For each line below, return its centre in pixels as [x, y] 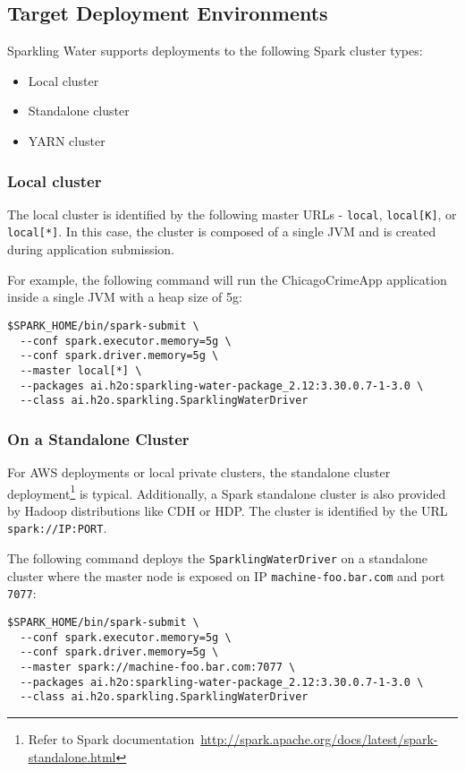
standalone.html [72, 756]
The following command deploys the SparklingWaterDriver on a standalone [218, 558]
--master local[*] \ [81, 370]
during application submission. [91, 249]
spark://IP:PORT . [57, 528]
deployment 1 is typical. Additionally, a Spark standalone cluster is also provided [227, 492]
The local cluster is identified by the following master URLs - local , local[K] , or [232, 214]
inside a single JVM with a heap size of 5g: [125, 297]
